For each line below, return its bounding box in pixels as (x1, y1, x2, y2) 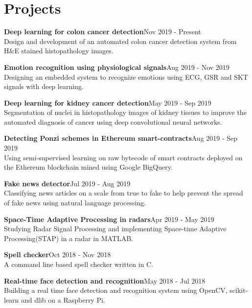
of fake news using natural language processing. (4, 198, 146, 208)
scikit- (229, 285, 248, 295)
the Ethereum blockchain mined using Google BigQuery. (4, 162, 173, 172)
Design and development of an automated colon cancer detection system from (4, 36, 237, 46)
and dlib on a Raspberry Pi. (21, 294, 105, 305)
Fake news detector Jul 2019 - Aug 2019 (4, 178, 131, 188)
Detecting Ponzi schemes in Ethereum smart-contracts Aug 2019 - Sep (4, 133, 238, 143)
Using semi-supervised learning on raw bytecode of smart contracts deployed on (4, 152, 243, 162)
